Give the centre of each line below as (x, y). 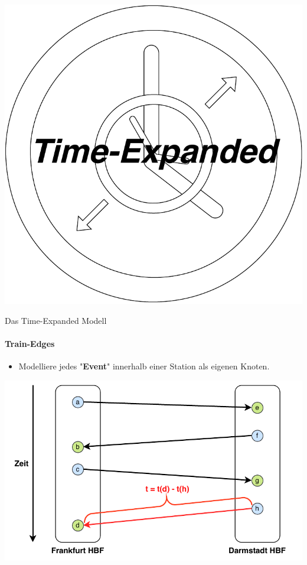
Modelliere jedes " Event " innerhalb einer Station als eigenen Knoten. (144, 366)
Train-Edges (30, 343)
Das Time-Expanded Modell (56, 320)
